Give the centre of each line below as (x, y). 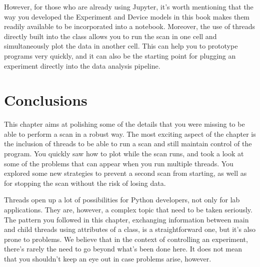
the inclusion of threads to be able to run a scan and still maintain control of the (128, 144)
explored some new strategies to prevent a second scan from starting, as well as (125, 173)
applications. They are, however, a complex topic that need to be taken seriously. (128, 210)
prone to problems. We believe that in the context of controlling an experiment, (126, 239)
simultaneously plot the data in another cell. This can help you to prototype (121, 46)
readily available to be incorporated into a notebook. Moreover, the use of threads (130, 26)
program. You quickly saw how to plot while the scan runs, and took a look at (124, 154)
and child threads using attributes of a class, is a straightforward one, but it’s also (130, 229)
